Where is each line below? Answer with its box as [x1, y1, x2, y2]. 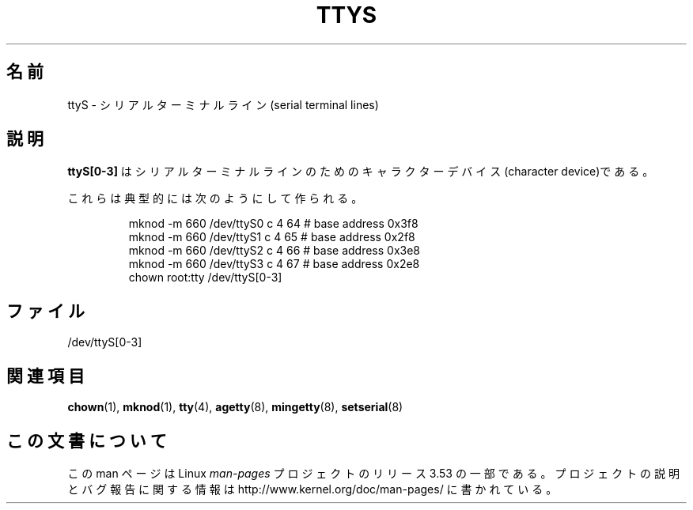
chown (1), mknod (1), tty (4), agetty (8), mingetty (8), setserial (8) [67, 400, 403, 414]
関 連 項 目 [6, 365, 85, 386]
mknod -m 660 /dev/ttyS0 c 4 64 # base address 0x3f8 [128, 217, 418, 231]
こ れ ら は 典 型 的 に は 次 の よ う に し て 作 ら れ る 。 [67, 191, 363, 206]
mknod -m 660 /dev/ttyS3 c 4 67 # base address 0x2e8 [128, 257, 420, 271]
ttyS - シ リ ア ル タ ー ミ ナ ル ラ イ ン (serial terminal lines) [67, 97, 379, 111]
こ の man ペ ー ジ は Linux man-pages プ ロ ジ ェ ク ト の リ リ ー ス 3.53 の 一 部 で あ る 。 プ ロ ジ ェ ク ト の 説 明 [67, 466, 680, 480]
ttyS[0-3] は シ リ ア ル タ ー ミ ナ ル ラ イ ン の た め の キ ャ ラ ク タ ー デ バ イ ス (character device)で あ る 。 [67, 164, 654, 179]
